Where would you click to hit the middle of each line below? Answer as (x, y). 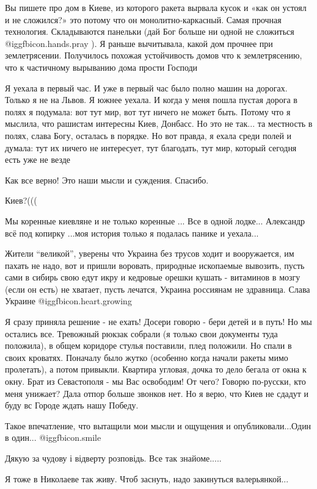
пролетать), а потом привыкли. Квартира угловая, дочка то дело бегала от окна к (156, 369)
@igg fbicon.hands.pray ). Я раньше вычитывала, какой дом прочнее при (139, 43)
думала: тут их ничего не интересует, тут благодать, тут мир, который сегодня (151, 147)
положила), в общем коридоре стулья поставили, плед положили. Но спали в (148, 345)
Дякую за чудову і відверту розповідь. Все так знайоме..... (113, 458)
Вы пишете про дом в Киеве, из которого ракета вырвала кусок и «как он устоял (156, 7)
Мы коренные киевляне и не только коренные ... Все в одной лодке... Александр (155, 220)
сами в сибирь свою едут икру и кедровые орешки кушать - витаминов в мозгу (153, 277)
